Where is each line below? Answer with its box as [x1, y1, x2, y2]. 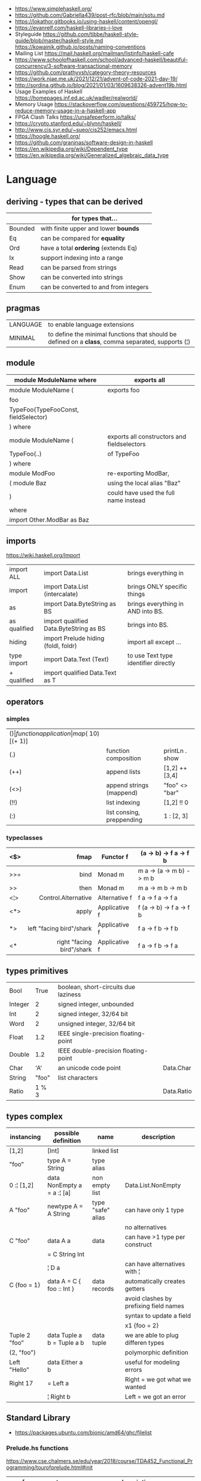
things [127, 590, 145, 599]
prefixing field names [124, 1302, 184, 1310]
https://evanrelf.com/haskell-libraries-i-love [14, 24, 123, 31]
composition [106, 754, 142, 762]
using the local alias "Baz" [107, 479, 181, 487]
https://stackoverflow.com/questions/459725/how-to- [54, 101, 188, 107]
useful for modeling [124, 1358, 180, 1366]
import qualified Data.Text [44, 669, 117, 677]
